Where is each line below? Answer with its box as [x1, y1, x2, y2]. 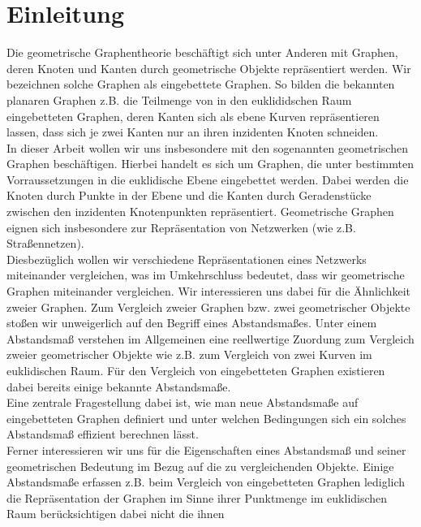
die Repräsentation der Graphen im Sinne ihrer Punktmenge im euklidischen [6, 489, 388, 506]
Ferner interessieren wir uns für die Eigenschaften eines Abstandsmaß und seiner [6, 441, 406, 458]
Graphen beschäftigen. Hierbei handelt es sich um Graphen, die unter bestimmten [6, 155, 414, 172]
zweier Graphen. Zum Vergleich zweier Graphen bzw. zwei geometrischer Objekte [6, 298, 410, 315]
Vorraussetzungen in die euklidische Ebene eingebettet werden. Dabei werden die [6, 171, 409, 188]
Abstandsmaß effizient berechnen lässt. [6, 425, 199, 443]
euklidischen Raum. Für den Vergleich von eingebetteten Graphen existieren [6, 362, 385, 378]
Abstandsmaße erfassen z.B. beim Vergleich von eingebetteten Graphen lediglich [6, 473, 406, 490]
